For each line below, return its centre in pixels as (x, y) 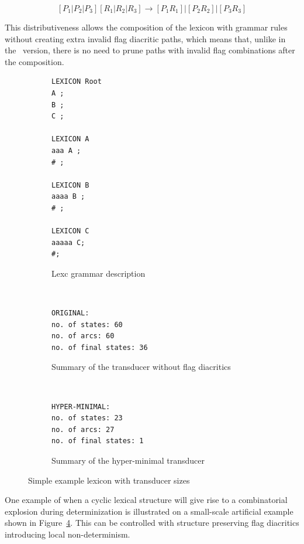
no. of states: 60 (87, 324)
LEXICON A (70, 139)
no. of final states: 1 (98, 441)
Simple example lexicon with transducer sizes (109, 480)
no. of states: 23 (87, 418)
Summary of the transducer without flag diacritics (141, 367)
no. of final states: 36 (100, 347)
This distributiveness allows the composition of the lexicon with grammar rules (146, 27)
